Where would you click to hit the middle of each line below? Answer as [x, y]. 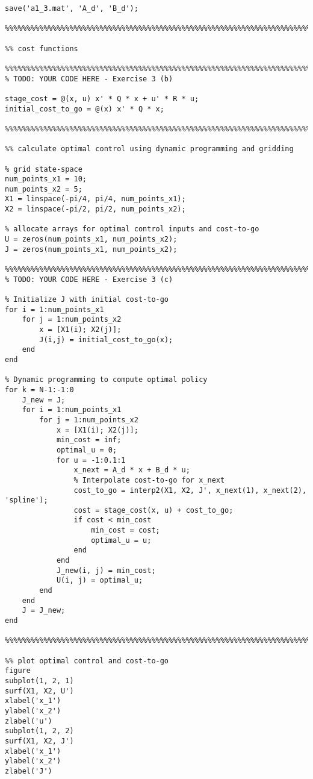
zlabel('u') [29, 721]
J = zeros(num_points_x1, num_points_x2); [91, 249]
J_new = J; [44, 400]
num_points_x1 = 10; [46, 179]
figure [18, 671]
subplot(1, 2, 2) [39, 731]
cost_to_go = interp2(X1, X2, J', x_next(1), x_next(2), [190, 490]
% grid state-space [44, 169]
